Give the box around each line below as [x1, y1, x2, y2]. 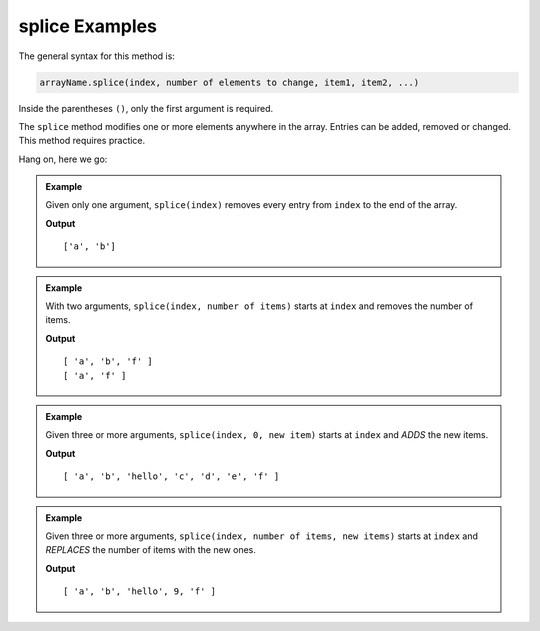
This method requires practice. [18, 135, 146, 147]
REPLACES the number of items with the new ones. [45, 544, 257, 556]
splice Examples [18, 15, 157, 37]
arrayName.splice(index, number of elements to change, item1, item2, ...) [39, 76, 420, 88]
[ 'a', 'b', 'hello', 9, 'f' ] [63, 586, 217, 597]
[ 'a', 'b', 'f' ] [63, 356, 154, 367]
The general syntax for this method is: [18, 50, 175, 62]
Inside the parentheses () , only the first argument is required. [18, 102, 274, 114]
